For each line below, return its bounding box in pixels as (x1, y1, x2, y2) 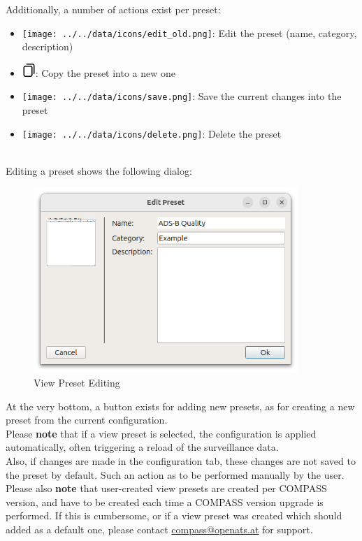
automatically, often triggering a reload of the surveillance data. (6, 440, 279, 454)
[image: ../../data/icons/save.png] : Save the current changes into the (22, 89, 342, 103)
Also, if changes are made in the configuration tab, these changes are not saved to (6, 454, 356, 468)
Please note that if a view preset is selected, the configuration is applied (6, 426, 317, 440)
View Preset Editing (34, 375, 120, 390)
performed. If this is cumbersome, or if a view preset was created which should (6, 508, 342, 523)
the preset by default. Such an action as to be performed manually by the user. (6, 467, 345, 482)
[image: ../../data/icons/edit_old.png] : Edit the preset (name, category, (22, 25, 357, 40)
